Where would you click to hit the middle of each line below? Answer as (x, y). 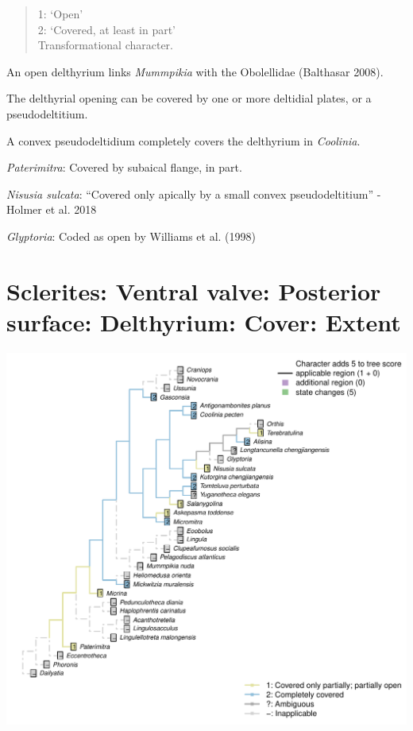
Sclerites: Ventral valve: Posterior (194, 290)
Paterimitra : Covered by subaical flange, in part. (124, 167)
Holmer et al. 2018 (52, 209)
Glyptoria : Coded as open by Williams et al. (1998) (131, 236)
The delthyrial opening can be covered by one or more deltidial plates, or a (189, 98)
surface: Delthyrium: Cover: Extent (204, 321)
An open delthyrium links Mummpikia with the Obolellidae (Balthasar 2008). (195, 71)
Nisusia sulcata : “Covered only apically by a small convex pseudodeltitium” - (194, 193)
